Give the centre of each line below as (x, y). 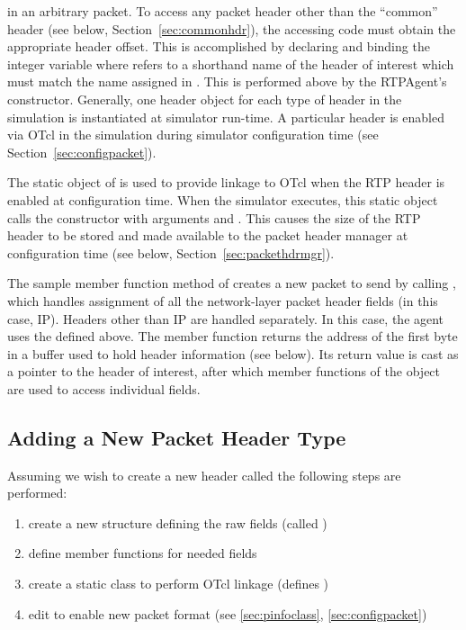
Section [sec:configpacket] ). (82, 152)
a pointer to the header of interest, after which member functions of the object (224, 371)
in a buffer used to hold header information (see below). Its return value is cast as (233, 353)
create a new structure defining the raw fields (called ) (178, 522)
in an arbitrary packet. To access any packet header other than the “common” (223, 11)
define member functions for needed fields (143, 553)
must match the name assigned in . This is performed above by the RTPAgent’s (227, 81)
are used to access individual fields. (104, 388)
